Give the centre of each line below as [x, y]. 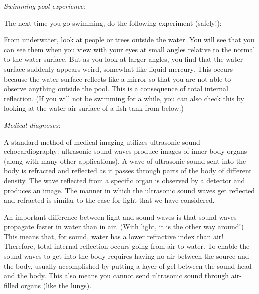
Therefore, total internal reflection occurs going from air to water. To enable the [127, 246]
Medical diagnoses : [32, 124]
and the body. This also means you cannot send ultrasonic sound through [117, 275]
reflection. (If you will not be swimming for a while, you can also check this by [124, 98]
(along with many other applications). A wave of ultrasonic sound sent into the [125, 161]
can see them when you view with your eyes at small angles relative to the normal [129, 49]
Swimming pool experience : [45, 6]
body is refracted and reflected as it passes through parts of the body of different [128, 171]
